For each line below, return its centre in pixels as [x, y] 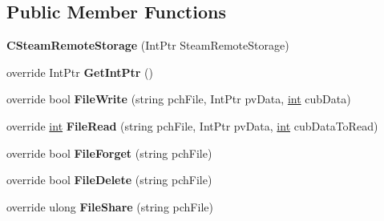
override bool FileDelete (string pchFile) [109, 180]
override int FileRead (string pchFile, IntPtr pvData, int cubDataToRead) [192, 125]
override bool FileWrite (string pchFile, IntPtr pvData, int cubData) [179, 99]
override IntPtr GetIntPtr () [80, 72]
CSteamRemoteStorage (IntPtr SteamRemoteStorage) [148, 45]
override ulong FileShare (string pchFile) [110, 206]
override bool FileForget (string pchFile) [109, 153]
